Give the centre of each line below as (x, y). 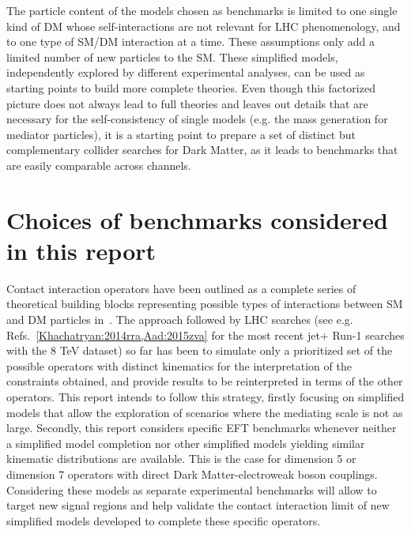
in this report (81, 250)
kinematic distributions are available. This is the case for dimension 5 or (181, 459)
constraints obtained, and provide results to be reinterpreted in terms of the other (205, 381)
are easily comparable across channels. (99, 165)
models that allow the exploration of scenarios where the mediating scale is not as (205, 412)
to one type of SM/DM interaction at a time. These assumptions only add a (191, 41)
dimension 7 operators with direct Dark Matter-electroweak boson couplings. (192, 474)
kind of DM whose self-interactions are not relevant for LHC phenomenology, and (204, 26)
